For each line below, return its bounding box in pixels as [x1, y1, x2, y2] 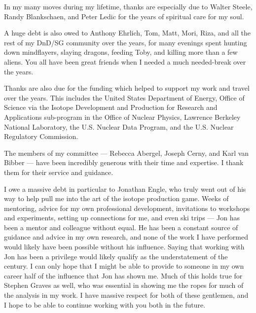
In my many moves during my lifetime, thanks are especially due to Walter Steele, [4, 1, 253, 11]
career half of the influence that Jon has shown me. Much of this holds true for [4, 270, 243, 280]
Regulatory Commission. [4, 131, 78, 141]
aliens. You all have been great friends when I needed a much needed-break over [4, 56, 246, 67]
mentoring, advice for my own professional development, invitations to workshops [4, 203, 250, 213]
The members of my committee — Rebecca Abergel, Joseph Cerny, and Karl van [4, 147, 249, 158]
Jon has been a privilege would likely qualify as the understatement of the [4, 251, 228, 261]
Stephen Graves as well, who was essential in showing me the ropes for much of [4, 280, 244, 290]
